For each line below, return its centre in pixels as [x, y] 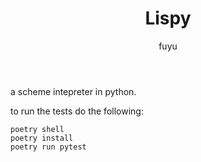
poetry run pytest [48, 147]
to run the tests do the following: [77, 111]
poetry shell [37, 129]
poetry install [42, 138]
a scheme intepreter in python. [73, 91]
